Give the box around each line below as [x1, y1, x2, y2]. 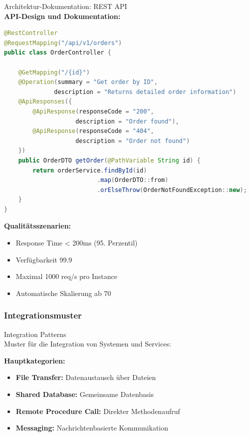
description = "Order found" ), [75, 117, 179, 125]
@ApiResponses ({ [18, 98, 72, 105]
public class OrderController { [4, 49, 111, 56]
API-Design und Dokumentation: [4, 10, 121, 21]
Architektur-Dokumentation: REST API [4, 1, 127, 11]
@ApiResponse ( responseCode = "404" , [32, 127, 154, 135]
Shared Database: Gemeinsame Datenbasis [15, 389, 154, 399]
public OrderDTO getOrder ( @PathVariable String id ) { [18, 156, 201, 164]
